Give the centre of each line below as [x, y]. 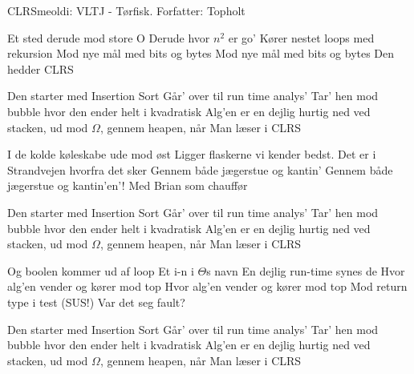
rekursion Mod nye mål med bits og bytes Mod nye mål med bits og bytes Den [201, 53]
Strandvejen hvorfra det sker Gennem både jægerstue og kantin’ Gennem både [200, 169]
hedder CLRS [41, 68]
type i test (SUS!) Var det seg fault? [96, 302]
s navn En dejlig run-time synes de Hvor [306, 270]
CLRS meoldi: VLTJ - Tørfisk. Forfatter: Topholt [126, 10]
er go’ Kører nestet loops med [301, 37]
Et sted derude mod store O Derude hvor [109, 37]
